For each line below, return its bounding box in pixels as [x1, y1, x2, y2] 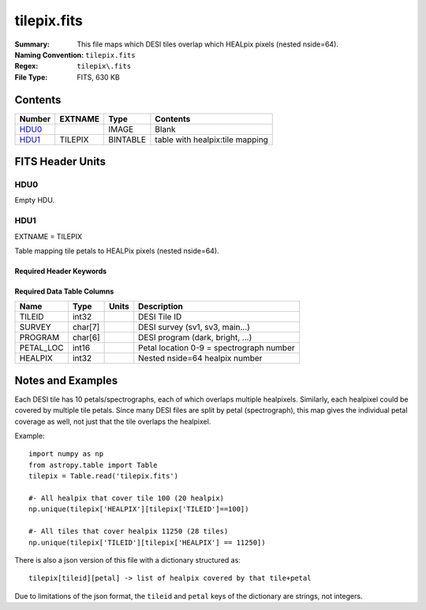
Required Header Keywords [14, 266, 107, 275]
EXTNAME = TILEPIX [14, 231, 83, 241]
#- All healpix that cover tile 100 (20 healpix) [28, 493, 225, 503]
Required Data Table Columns [14, 286, 114, 296]
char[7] [72, 322, 100, 333]
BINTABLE [107, 134, 146, 145]
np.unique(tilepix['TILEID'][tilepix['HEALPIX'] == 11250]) [28, 537, 266, 547]
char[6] [72, 332, 100, 343]
